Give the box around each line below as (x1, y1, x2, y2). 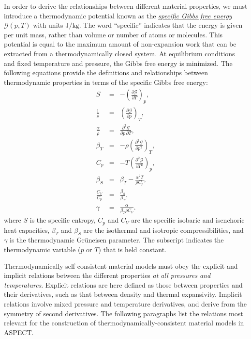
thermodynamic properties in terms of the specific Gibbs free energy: (4, 77, 208, 87)
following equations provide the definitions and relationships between (4, 67, 208, 78)
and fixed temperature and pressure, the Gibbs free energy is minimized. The (4, 58, 233, 68)
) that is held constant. (98, 244, 166, 254)
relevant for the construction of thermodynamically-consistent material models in (4, 318, 244, 328)
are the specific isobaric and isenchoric (131, 215, 245, 225)
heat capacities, (4, 225, 50, 235)
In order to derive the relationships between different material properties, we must (4, 1, 248, 11)
